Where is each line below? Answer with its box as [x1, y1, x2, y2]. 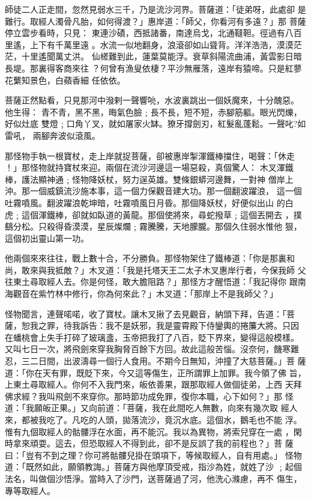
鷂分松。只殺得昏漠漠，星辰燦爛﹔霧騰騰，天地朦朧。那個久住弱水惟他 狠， [5, 220, 302, 233]
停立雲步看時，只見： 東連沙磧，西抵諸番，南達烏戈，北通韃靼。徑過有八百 [5, 26, 302, 39]
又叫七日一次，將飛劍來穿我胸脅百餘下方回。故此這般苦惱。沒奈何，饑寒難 [5, 343, 299, 355]
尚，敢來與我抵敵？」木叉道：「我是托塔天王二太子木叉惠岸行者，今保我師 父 [5, 263, 306, 276]
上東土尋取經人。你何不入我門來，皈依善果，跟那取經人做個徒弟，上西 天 [5, 378, 294, 391]
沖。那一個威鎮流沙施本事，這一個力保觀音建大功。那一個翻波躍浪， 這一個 [5, 184, 302, 197]
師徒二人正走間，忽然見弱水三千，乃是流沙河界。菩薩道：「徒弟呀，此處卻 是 [5, 3, 306, 15]
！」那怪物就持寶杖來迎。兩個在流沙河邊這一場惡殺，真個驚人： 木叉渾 [5, 161, 285, 174]
